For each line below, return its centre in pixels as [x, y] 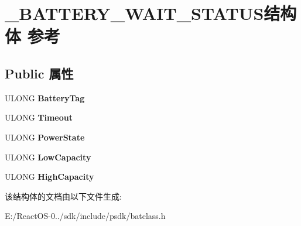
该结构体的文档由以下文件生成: [63, 196]
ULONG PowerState [45, 137]
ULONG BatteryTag [45, 97]
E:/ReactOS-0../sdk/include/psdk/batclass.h [85, 216]
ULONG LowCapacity [48, 157]
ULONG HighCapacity [49, 177]
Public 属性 [39, 73]
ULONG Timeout [39, 117]
